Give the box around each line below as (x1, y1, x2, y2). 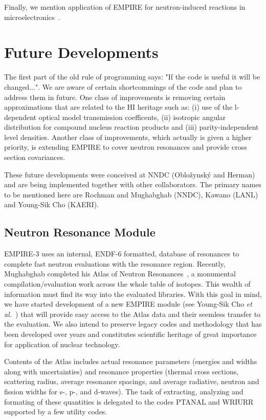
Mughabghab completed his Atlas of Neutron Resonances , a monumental (4, 268, 236, 279)
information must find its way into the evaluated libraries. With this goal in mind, (4, 288, 262, 299)
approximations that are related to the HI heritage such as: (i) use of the (4, 102, 233, 112)
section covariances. (4, 152, 65, 163)
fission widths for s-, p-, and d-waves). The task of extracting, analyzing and (4, 386, 243, 396)
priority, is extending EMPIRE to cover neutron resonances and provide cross (4, 142, 247, 152)
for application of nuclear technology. (4, 338, 120, 349)
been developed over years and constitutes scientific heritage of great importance (4, 328, 257, 339)
